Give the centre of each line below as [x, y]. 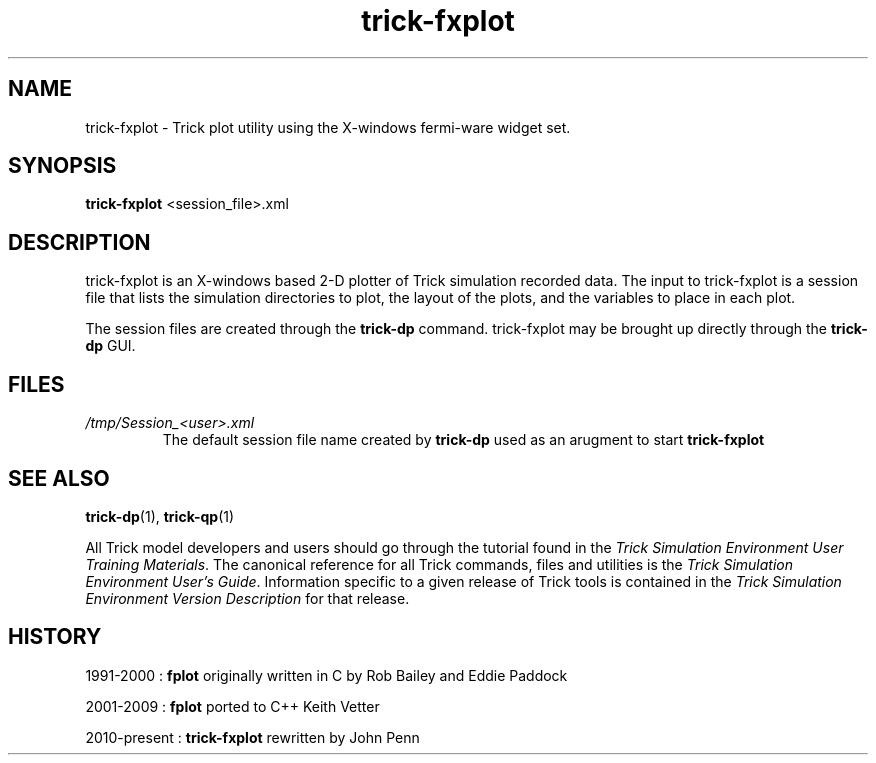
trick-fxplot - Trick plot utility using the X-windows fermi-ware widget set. [328, 127]
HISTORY [55, 637]
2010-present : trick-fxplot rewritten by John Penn [252, 737]
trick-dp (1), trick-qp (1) [160, 516]
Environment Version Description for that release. [247, 598]
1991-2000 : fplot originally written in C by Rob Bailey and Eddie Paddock [326, 675]
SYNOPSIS [62, 166]
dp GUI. [110, 346]
